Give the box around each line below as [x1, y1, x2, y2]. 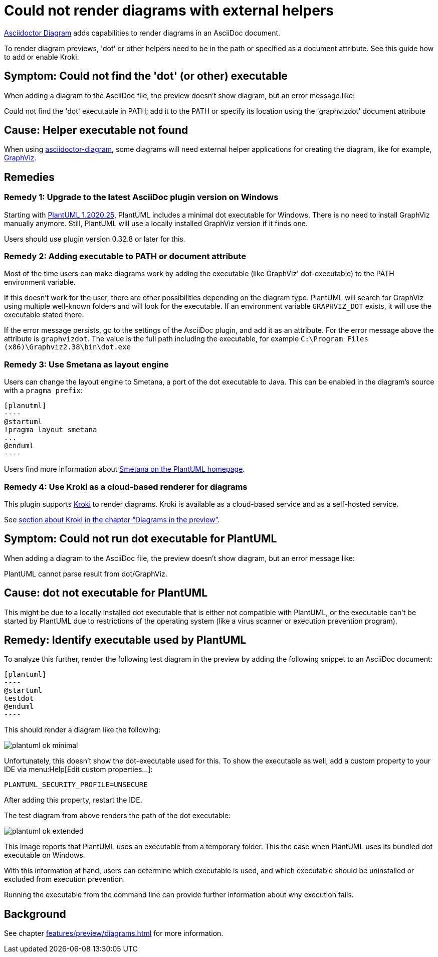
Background [4, 907, 66, 920]
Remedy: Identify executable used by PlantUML [4, 634, 247, 647]
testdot [4, 694, 34, 703]
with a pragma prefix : [4, 386, 83, 395]
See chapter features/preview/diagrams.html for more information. [4, 929, 224, 938]
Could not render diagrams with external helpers [4, 2, 334, 19]
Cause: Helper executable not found [4, 124, 188, 137]
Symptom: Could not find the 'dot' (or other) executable [4, 70, 288, 83]
